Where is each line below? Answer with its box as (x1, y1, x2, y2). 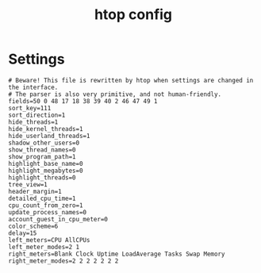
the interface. (8, 83, 59, 91)
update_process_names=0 (8, 208, 87, 216)
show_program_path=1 (8, 152, 77, 160)
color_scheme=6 (8, 222, 59, 230)
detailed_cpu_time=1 (8, 194, 77, 202)
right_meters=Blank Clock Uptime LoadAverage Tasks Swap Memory (8, 250, 225, 258)
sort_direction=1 (8, 111, 66, 119)
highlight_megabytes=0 (8, 167, 83, 175)
